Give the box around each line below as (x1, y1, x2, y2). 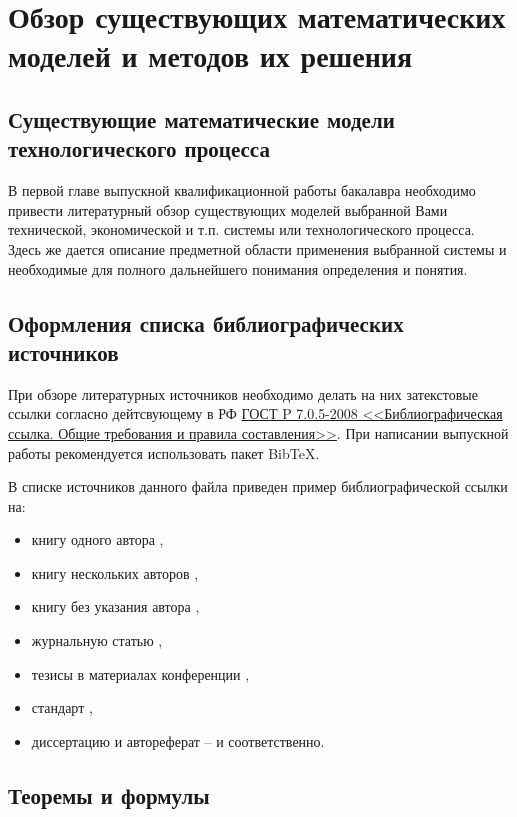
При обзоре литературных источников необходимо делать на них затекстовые (8, 383, 478, 404)
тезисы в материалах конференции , (31, 663, 250, 684)
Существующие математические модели (8, 103, 395, 134)
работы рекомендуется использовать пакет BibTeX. (8, 442, 320, 463)
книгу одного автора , (31, 529, 164, 550)
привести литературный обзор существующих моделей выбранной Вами (8, 199, 448, 220)
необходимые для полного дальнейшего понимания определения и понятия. (8, 258, 468, 279)
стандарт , (31, 697, 93, 718)
